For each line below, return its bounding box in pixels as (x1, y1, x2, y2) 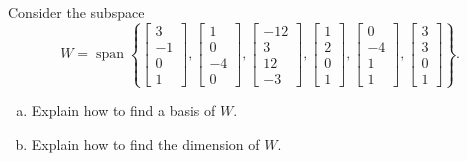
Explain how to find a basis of (31, 100, 216, 121)
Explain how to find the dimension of (31, 133, 260, 154)
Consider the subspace (8, 2, 145, 22)
